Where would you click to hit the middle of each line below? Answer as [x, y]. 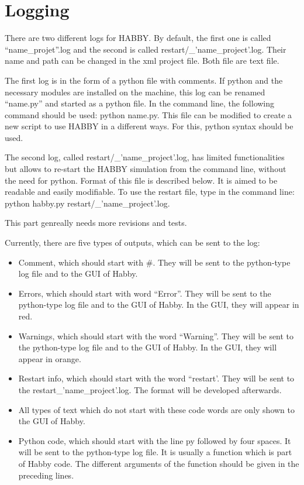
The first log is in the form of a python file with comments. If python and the [144, 80]
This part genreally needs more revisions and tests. [96, 223]
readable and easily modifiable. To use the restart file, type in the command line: [150, 192]
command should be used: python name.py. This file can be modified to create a [148, 114]
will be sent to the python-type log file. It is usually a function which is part [155, 452]
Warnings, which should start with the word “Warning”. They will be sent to [156, 336]
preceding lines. [46, 475]
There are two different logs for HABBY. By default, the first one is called [138, 38]
